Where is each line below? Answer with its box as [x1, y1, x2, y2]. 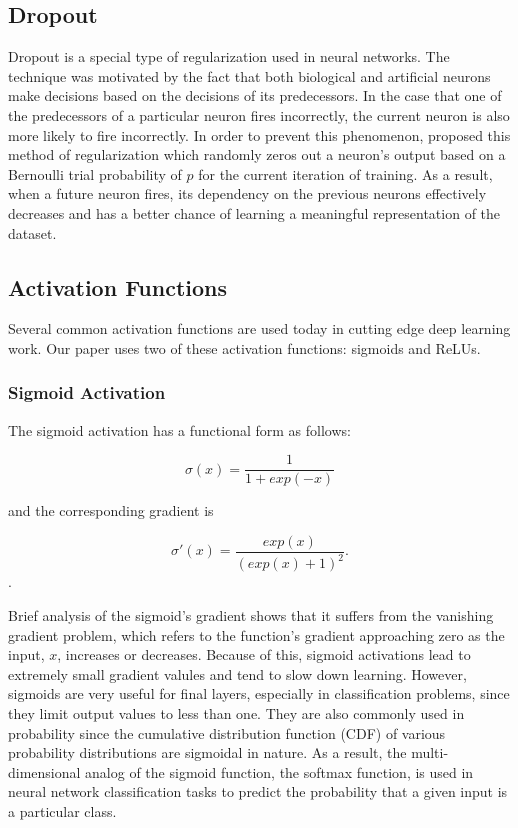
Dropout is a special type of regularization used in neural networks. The [8, 46, 450, 67]
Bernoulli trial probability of [8, 163, 182, 184]
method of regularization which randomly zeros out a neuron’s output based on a [8, 144, 506, 165]
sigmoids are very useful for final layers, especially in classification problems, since [8, 683, 510, 704]
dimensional [8, 761, 81, 782]
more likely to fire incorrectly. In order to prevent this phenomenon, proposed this [8, 124, 511, 145]
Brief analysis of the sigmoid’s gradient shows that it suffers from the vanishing [8, 605, 494, 625]
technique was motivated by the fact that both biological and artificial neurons [8, 65, 491, 86]
